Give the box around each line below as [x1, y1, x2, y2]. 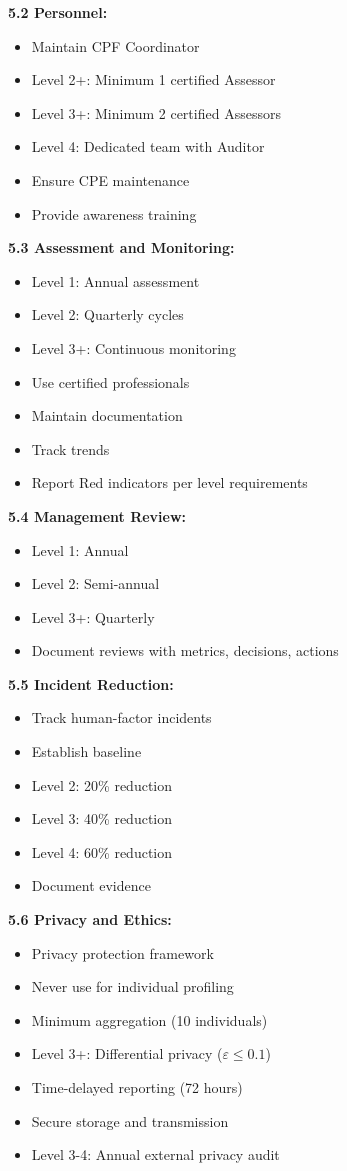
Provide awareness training [31, 203, 197, 224]
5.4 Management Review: [8, 505, 187, 526]
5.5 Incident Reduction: [8, 673, 174, 694]
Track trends [31, 438, 110, 459]
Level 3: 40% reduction [31, 808, 173, 829]
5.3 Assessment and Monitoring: [8, 237, 235, 258]
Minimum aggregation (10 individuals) [31, 1009, 268, 1030]
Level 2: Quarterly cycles [31, 304, 184, 325]
